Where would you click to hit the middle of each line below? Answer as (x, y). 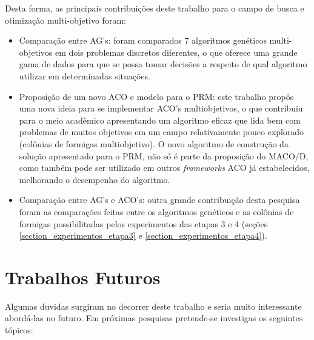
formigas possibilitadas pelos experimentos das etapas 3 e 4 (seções (143, 223)
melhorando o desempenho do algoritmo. (95, 179)
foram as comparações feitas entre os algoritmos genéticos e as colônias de (156, 211)
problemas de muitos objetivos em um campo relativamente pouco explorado (162, 132)
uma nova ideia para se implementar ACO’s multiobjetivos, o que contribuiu (161, 108)
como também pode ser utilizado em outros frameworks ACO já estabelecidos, (164, 168)
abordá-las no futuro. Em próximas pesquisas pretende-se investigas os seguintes (154, 318)
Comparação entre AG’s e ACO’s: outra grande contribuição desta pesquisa (159, 200)
